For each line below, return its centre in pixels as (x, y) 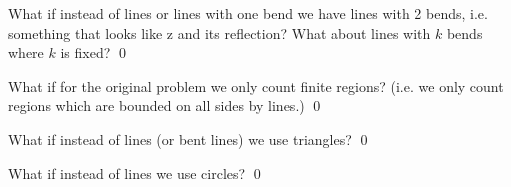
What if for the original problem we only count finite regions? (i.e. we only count (256, 85)
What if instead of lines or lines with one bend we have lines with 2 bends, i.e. (248, 13)
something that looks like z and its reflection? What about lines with (219, 32)
